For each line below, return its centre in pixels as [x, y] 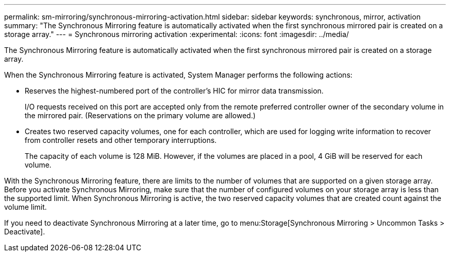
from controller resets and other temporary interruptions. [121, 140]
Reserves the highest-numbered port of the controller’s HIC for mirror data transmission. [174, 91]
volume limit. [26, 207]
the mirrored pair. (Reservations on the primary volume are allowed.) [140, 115]
